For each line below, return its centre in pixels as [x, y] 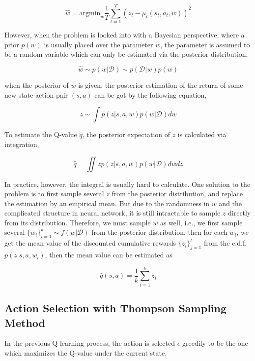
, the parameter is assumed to [205, 44]
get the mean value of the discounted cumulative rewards [90, 243]
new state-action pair [36, 94]
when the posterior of [37, 85]
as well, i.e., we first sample [201, 222]
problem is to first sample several [54, 194]
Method [25, 322]
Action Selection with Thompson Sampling [116, 308]
